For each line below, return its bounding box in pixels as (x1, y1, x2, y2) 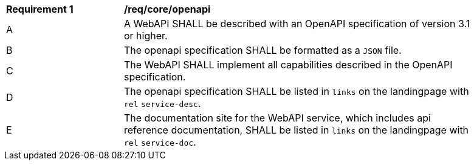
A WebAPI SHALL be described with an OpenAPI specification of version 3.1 (124, 18, 470, 30)
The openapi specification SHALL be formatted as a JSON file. (124, 44, 402, 56)
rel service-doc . (124, 136, 196, 148)
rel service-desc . (124, 97, 201, 109)
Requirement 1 (6, 3, 74, 15)
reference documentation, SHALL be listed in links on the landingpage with (124, 124, 469, 136)
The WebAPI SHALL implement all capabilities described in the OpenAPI (124, 59, 453, 71)
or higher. (124, 30, 168, 42)
